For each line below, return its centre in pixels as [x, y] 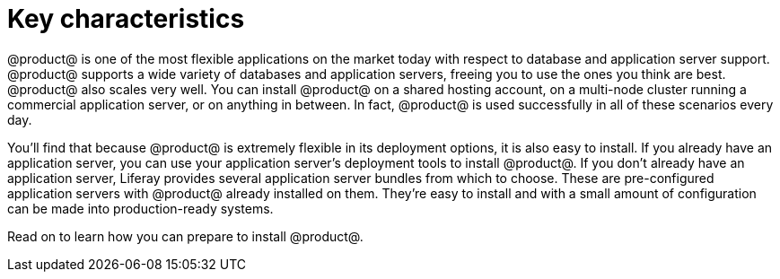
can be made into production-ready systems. [140, 208]
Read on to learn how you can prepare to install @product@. [185, 236]
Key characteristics [126, 19]
